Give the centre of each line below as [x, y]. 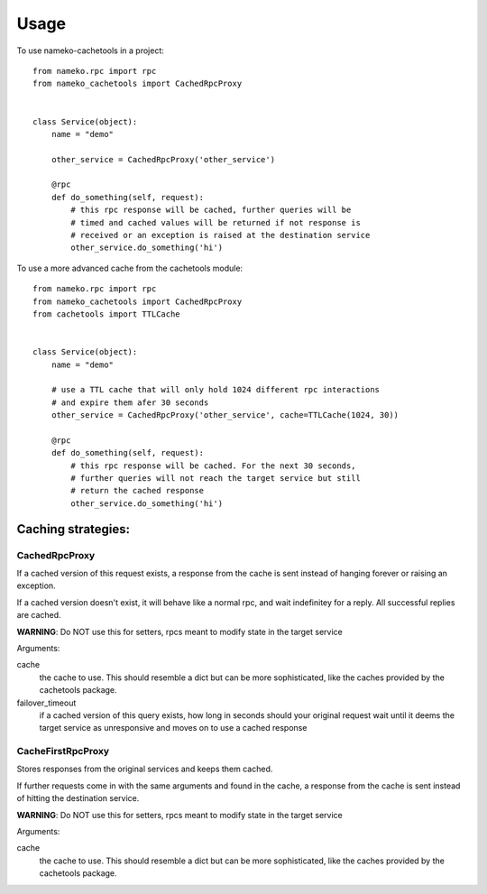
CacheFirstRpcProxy [63, 751]
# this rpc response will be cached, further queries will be [211, 210]
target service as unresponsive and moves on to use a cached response [173, 728]
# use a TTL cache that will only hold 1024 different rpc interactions [216, 390]
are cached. [39, 615]
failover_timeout [46, 703]
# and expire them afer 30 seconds [130, 402]
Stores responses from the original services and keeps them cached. [145, 769]
